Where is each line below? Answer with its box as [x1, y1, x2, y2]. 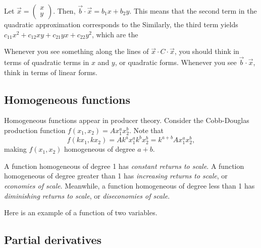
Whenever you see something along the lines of [4, 46, 149, 56]
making [4, 144, 27, 154]
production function [4, 125, 66, 135]
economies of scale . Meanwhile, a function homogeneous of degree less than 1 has [4, 180, 255, 191]
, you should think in [174, 46, 239, 56]
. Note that [129, 125, 164, 135]
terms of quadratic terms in [4, 57, 89, 67]
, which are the [91, 29, 138, 39]
